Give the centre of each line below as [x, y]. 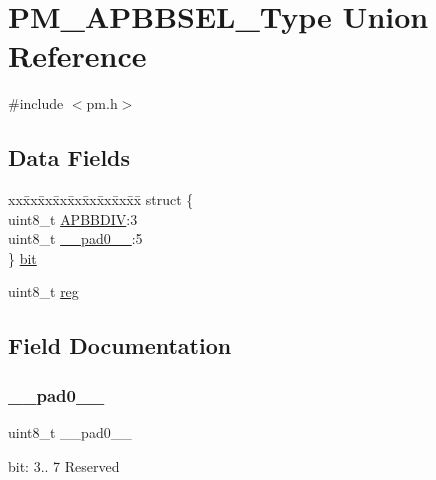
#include [36, 103]
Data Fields [69, 157]
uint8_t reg [43, 291]
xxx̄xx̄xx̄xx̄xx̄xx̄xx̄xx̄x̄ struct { [101, 199]
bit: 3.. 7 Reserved [64, 465]
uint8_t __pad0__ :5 [75, 238]
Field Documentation [120, 345]
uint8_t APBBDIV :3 [73, 218]
